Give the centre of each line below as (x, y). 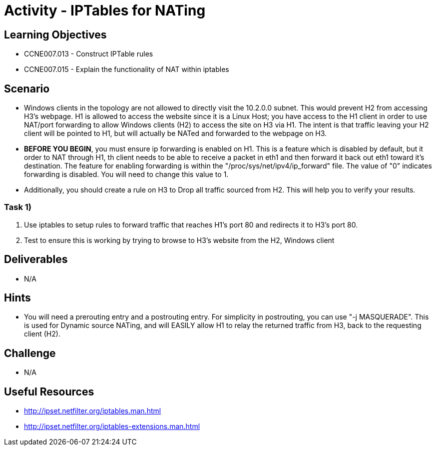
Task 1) (18, 207)
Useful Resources (49, 391)
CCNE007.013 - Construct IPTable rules (89, 54)
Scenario (27, 88)
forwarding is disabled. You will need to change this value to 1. (126, 174)
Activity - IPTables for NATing (105, 10)
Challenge (30, 353)
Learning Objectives (55, 34)
